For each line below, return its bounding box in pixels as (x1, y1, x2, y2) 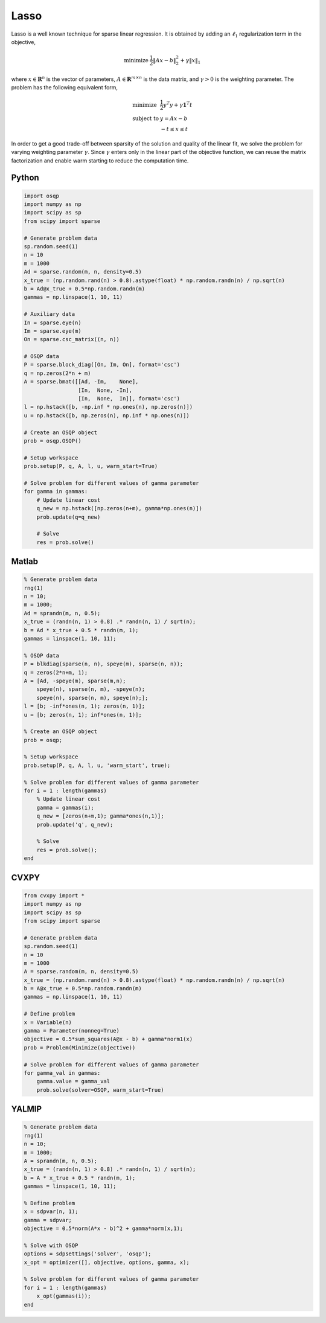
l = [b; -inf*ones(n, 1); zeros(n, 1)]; (24, 703, 145, 710)
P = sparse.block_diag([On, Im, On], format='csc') (24, 361, 181, 368)
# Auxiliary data (24, 311, 75, 318)
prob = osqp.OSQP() (24, 438, 81, 444)
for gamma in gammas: (24, 488, 88, 495)
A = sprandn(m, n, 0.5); (24, 1157, 98, 1164)
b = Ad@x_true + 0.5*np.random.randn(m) (24, 285, 145, 292)
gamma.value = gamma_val (36, 1078, 110, 1085)
